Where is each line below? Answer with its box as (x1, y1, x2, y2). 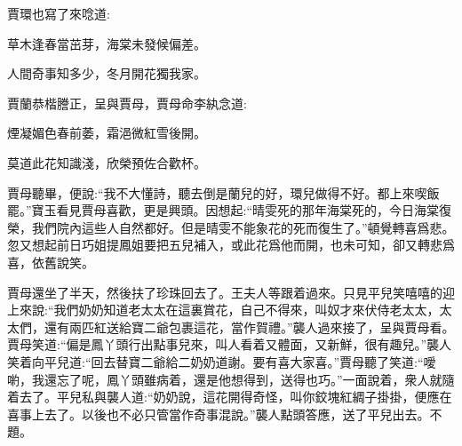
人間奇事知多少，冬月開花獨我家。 (7, 64, 206, 83)
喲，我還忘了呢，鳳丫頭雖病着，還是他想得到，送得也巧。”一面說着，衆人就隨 (7, 370, 455, 388)
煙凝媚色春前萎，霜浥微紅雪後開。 (7, 123, 206, 142)
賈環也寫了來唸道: (7, 4, 110, 22)
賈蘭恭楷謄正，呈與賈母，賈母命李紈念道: (7, 93, 247, 112)
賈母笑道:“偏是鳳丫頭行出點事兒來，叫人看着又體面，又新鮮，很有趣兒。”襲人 (7, 335, 452, 354)
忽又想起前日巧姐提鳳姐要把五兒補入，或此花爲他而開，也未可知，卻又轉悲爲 (7, 235, 455, 254)
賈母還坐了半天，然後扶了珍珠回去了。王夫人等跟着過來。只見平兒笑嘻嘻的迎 (7, 283, 455, 301)
